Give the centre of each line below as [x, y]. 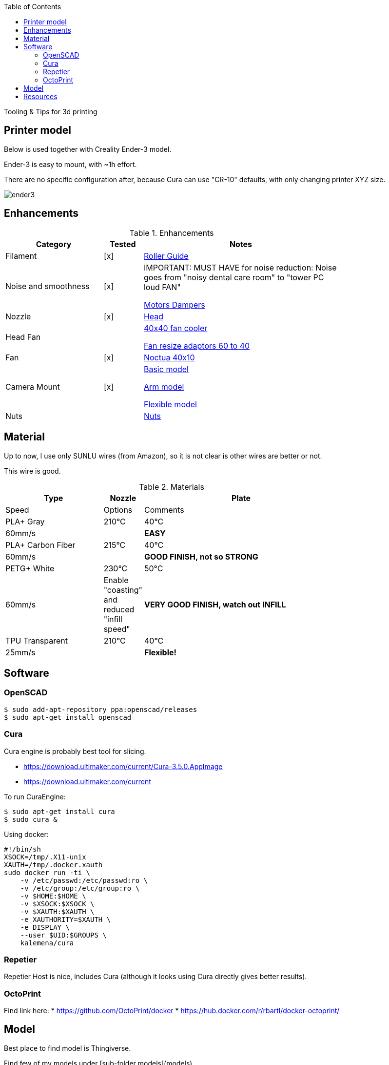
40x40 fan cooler [175, 328]
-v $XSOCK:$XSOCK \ [57, 904]
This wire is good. [32, 471]
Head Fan [23, 337]
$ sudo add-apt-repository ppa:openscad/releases [101, 709]
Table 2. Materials [172, 487]
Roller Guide [166, 256]
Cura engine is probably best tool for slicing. [75, 751]
